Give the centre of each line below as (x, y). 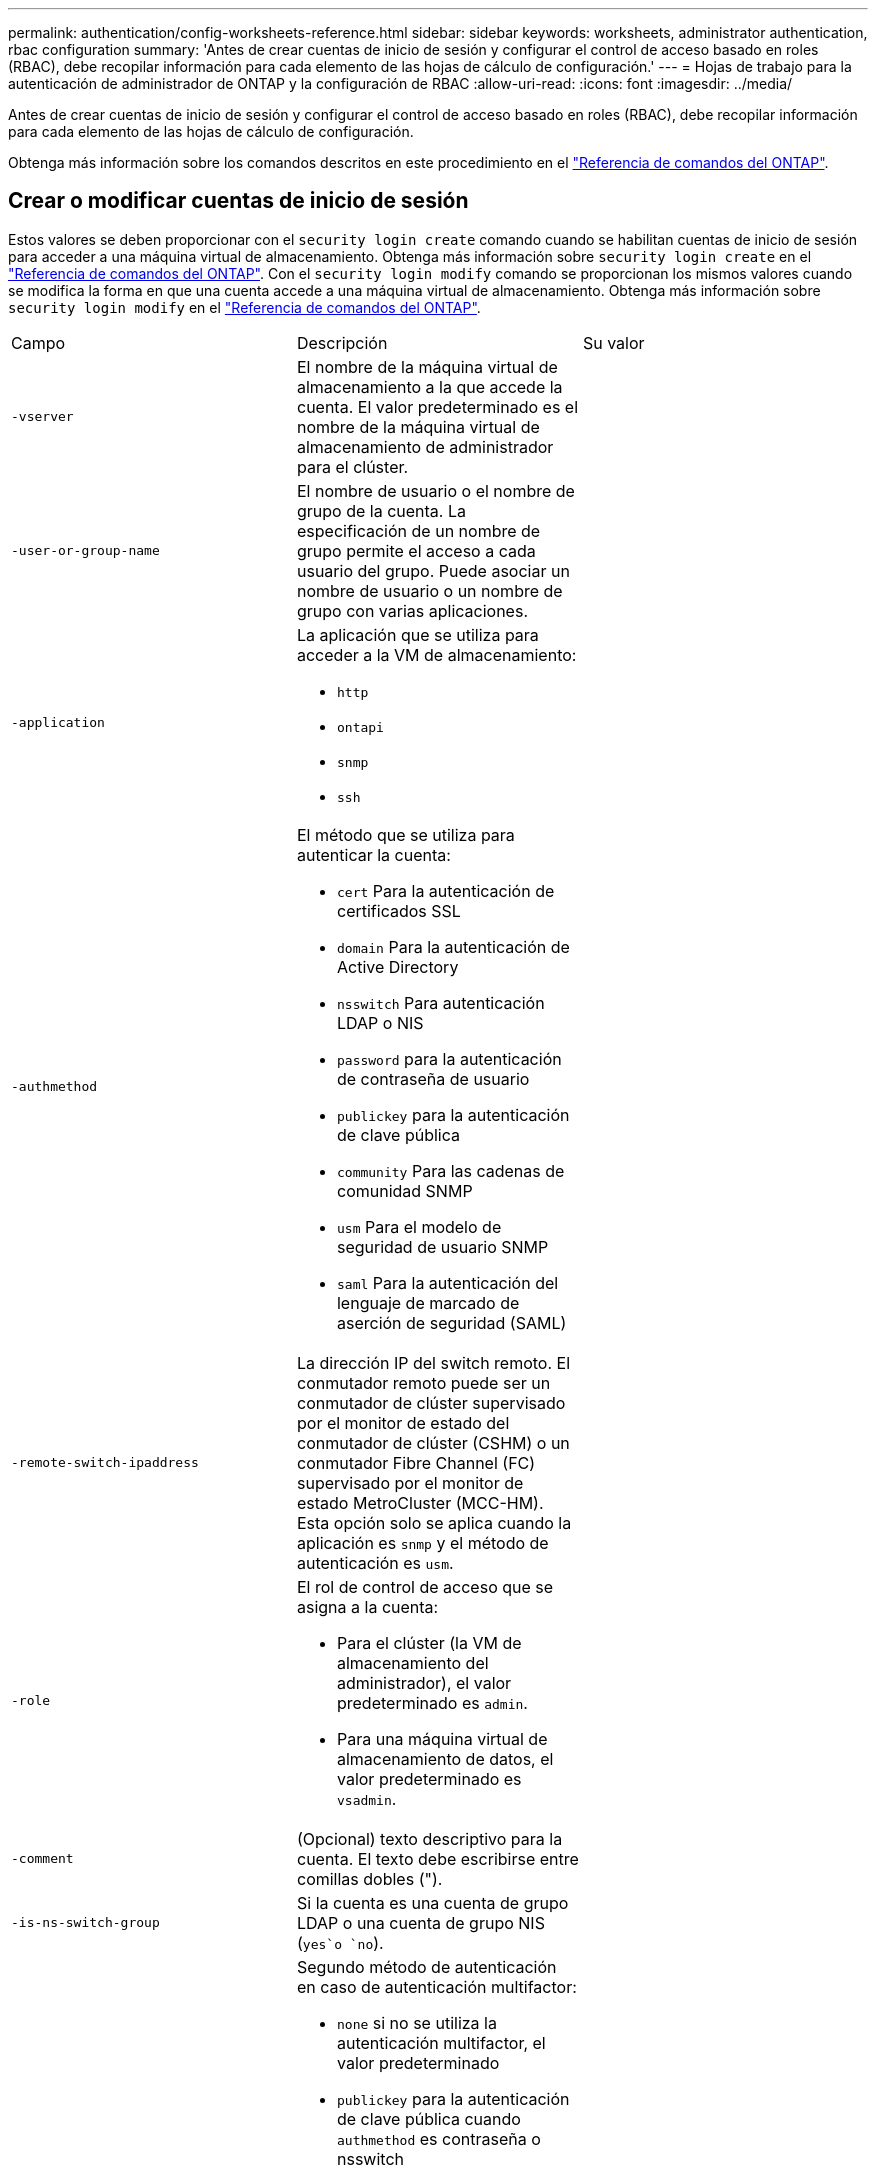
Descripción (342, 342)
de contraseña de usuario (433, 1078)
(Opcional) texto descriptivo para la (429, 1838)
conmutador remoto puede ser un (423, 1382)
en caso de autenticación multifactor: (436, 1986)
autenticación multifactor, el (441, 2042)
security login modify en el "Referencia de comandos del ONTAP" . (244, 307)
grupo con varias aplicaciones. (412, 610)
